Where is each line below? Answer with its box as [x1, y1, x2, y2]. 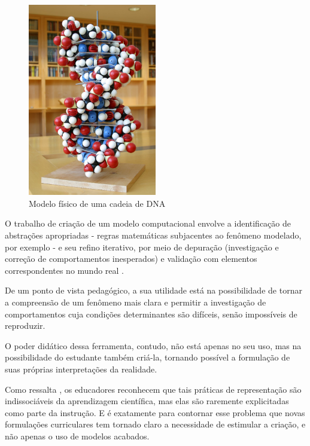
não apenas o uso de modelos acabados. [5, 429, 150, 442]
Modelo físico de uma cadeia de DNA [29, 197, 166, 209]
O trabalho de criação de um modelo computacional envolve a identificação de [5, 217, 291, 230]
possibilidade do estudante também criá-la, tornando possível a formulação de [5, 351, 290, 363]
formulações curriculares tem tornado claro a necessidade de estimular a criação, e [5, 418, 306, 430]
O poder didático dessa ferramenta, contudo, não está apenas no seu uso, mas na [5, 339, 302, 352]
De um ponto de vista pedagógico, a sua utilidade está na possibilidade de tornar [5, 284, 302, 297]
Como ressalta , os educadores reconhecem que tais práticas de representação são [5, 383, 302, 395]
